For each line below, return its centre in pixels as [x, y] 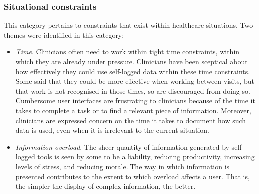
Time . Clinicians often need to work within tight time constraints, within [128, 52]
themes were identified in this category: [64, 35]
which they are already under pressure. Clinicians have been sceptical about [131, 61]
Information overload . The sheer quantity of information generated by [122, 146]
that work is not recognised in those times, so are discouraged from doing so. [133, 91]
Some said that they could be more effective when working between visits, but [135, 81]
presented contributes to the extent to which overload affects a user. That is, [132, 176]
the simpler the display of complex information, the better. [106, 186]
